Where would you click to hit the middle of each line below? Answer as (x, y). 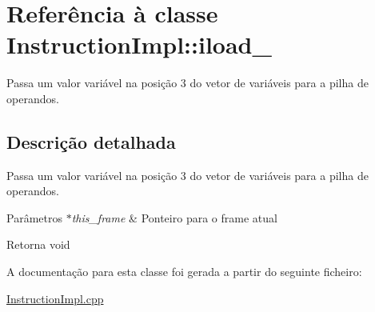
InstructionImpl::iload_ (139, 44)
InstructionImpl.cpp (55, 298)
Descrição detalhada (91, 141)
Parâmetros (34, 217)
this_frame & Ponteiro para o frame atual (174, 217)
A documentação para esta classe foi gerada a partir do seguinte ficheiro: (184, 272)
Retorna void (38, 244)
